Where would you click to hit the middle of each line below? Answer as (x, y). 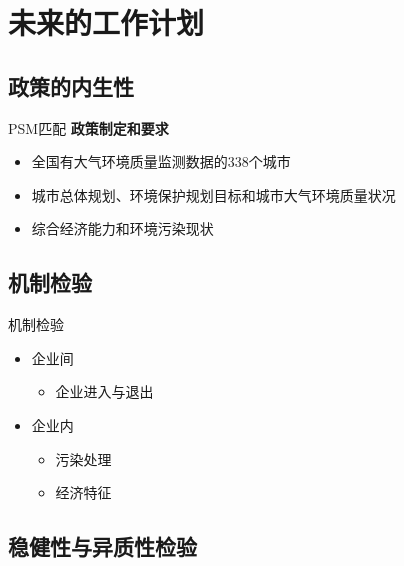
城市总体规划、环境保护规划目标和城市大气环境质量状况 (213, 194)
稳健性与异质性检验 (102, 546)
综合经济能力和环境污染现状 (122, 228)
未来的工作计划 (106, 22)
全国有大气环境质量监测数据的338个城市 (161, 161)
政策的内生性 (71, 85)
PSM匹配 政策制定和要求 (88, 127)
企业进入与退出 (104, 391)
